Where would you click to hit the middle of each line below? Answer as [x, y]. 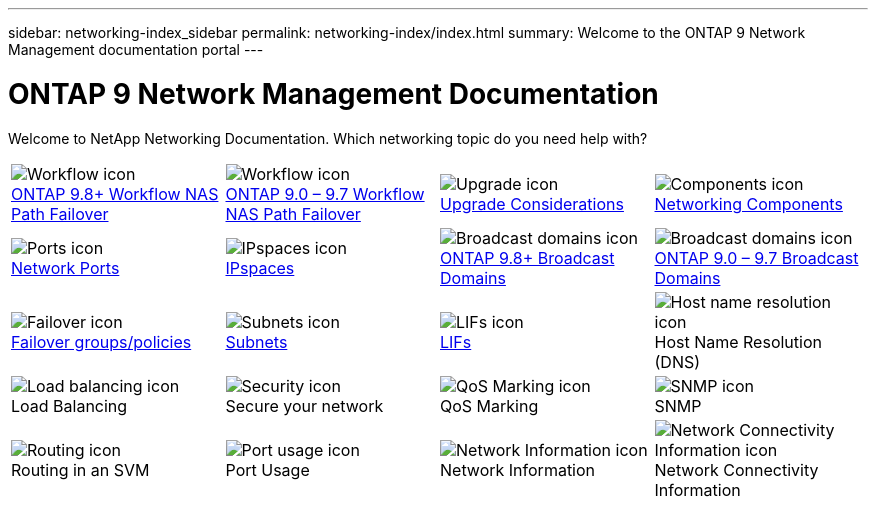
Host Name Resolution [738, 341]
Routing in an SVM [80, 469]
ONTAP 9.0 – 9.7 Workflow [325, 193]
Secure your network [304, 405]
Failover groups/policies [101, 341]
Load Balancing [69, 405]
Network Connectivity [736, 469]
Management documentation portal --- [136, 49]
